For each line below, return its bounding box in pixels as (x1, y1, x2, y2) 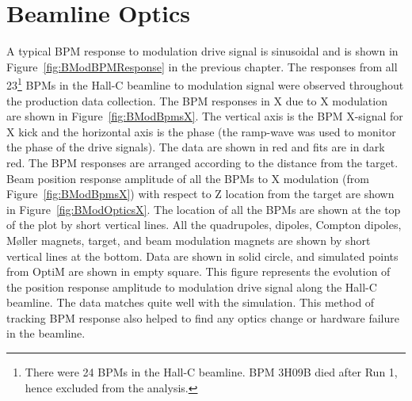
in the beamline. (6, 325, 86, 342)
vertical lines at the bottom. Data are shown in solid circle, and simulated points (6, 247, 399, 264)
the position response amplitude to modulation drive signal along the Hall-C (6, 278, 377, 295)
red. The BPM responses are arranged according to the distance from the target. (6, 154, 399, 170)
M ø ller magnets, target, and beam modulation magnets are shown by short (6, 231, 371, 248)
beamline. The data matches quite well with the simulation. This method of (6, 294, 375, 311)
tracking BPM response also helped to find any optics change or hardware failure (6, 309, 400, 326)
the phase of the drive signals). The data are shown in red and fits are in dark (6, 139, 385, 155)
